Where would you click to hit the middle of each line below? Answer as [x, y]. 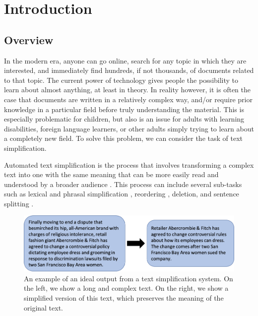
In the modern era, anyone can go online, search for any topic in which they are [125, 60]
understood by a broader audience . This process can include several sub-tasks [123, 184]
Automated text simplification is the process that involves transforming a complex [129, 164]
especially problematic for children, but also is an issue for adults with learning [124, 119]
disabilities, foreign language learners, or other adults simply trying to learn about [129, 128]
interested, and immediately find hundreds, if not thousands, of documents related [129, 70]
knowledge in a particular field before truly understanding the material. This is [124, 109]
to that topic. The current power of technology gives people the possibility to [121, 80]
